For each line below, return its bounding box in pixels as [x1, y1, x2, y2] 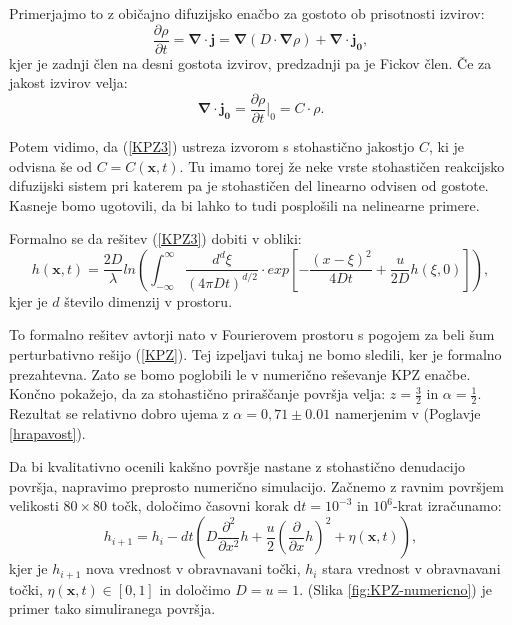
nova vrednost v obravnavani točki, [86, 558, 301, 579]
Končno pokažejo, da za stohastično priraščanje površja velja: [9, 383, 386, 404]
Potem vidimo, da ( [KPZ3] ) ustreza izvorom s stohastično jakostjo [9, 135, 415, 156]
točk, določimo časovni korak [111, 495, 289, 516]
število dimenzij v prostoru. [64, 290, 233, 311]
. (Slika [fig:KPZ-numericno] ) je [299, 578, 492, 599]
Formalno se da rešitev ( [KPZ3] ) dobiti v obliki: [9, 228, 302, 249]
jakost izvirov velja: [9, 72, 128, 93]
